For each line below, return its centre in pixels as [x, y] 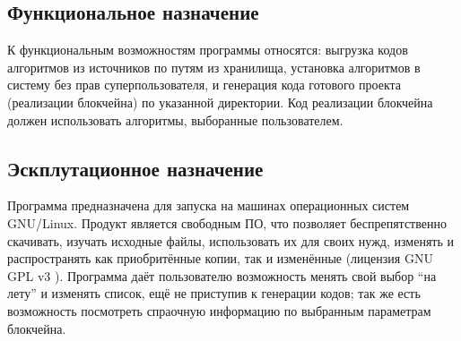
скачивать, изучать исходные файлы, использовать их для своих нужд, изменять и [230, 240]
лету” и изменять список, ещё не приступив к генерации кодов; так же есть [214, 293]
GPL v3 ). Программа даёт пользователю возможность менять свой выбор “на [222, 275]
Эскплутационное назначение [135, 168]
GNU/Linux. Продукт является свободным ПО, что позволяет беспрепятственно [227, 222]
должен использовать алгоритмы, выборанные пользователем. [175, 119]
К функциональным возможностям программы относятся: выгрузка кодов [208, 50]
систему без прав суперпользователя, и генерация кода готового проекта [204, 85]
